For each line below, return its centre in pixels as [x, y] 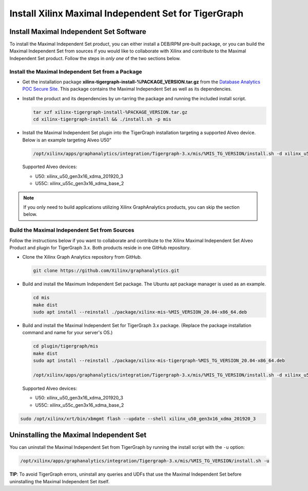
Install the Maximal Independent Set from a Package [76, 71]
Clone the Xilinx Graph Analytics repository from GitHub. [82, 257]
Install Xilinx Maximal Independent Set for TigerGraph [127, 13]
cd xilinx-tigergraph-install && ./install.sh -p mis [102, 119]
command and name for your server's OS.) [68, 333]
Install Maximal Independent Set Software [78, 32]
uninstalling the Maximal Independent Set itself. [60, 481]
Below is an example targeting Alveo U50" [67, 140]
